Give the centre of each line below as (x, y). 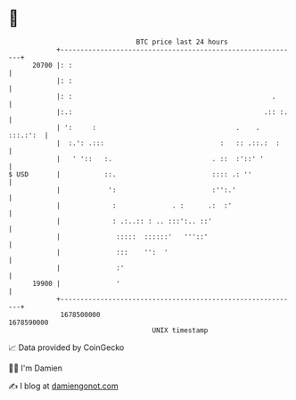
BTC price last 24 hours (182, 42)
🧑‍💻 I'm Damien (36, 368)
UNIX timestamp (180, 330)
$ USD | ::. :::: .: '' (130, 174)
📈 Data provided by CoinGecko (66, 347)
